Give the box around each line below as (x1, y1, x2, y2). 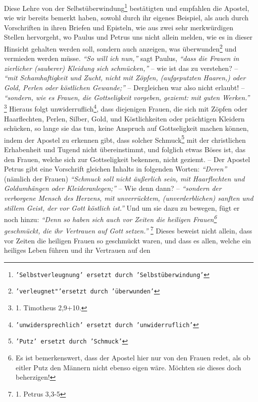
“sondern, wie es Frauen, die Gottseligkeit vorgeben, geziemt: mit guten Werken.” (4, 92, 250, 102)
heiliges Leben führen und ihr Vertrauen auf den (4, 245, 151, 255)
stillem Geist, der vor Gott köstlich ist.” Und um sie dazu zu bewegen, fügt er (4, 202, 240, 213)
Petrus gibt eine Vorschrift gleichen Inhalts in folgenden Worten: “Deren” (4, 164, 227, 174)
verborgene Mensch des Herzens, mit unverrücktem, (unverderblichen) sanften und (4, 192, 254, 203)
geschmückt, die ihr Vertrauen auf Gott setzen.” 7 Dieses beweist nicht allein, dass (4, 224, 253, 235)
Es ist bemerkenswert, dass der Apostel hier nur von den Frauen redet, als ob (15, 352, 251, 362)
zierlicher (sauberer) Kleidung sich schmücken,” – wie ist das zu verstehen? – (4, 62, 238, 73)
